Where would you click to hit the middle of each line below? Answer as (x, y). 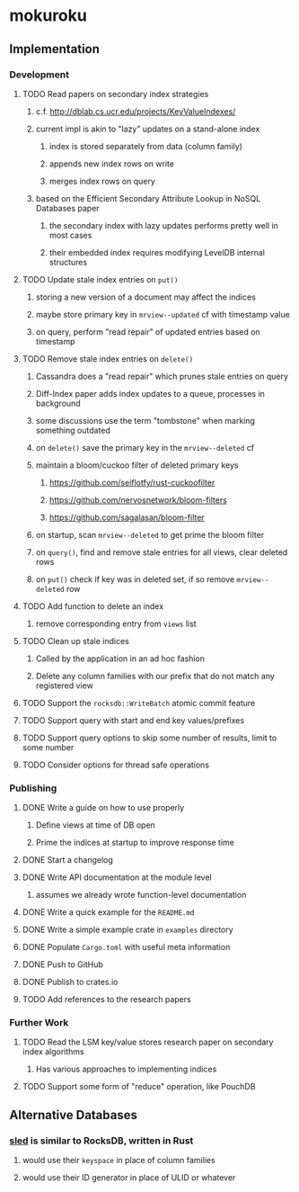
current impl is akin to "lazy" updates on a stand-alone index (148, 129)
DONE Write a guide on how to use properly (103, 808)
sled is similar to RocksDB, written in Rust (101, 1141)
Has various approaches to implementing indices (126, 1069)
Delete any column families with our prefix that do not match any (155, 676)
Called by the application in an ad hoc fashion (120, 659)
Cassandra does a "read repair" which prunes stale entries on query (162, 376)
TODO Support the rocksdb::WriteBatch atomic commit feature (139, 703)
